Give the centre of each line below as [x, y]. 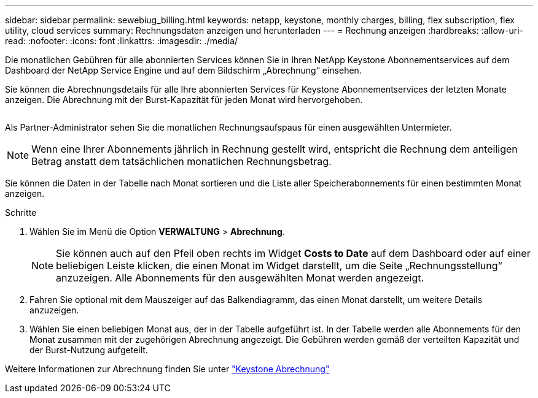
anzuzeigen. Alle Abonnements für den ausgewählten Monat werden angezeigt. [240, 278]
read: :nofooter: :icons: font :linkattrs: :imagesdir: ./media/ [121, 41]
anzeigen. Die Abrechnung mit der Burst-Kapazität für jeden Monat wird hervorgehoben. [184, 100]
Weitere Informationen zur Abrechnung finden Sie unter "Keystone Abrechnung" [167, 369]
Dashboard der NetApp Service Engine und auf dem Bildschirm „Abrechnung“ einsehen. [183, 70]
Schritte [21, 212]
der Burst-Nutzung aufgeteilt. [89, 350]
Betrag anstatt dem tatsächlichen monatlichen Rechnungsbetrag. [181, 161]
